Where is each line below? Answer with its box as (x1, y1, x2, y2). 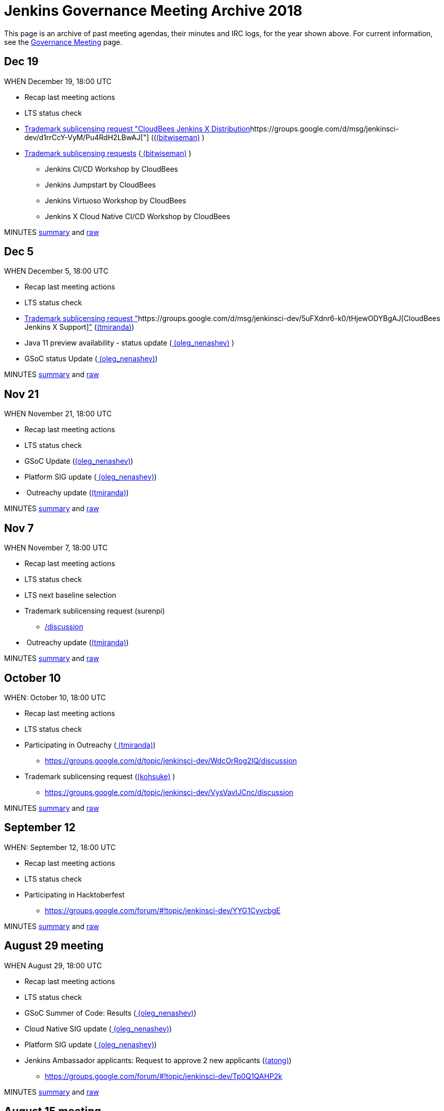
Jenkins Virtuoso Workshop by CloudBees (45, 196, 186, 205)
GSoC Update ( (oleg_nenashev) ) (24, 457, 133, 466)
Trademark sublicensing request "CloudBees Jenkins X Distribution (24, 124, 251, 133)
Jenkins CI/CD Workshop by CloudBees (45, 164, 178, 173)
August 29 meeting (4, 939, 104, 953)
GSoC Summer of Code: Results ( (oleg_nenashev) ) (24, 1008, 197, 1017)
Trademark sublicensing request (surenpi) (24, 606, 165, 616)
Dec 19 (4, 55, 39, 68)
